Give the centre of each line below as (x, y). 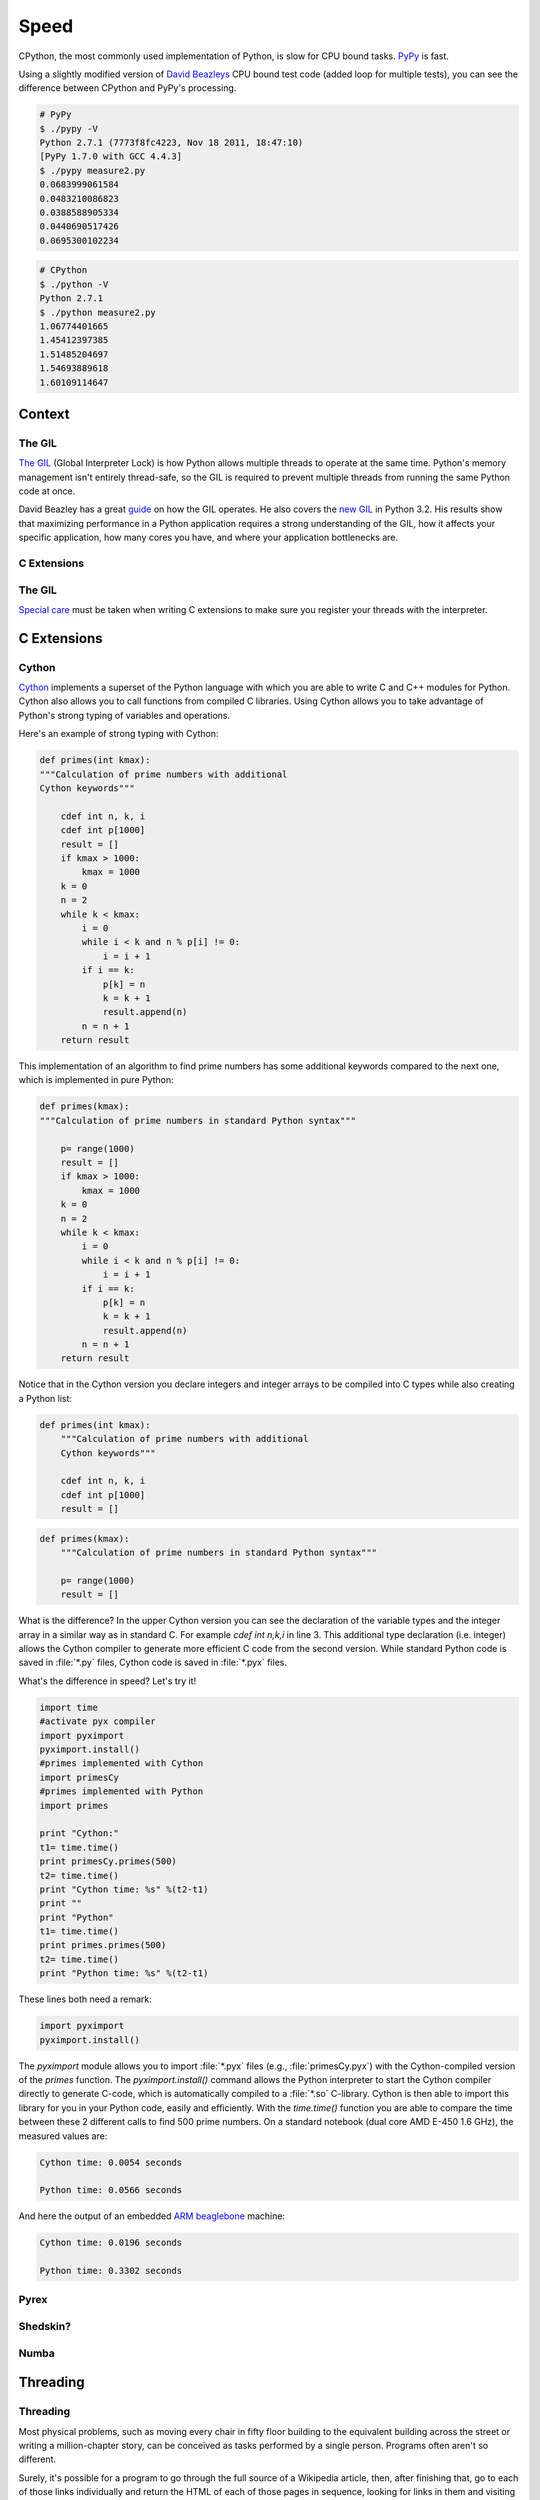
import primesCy (79, 1777)
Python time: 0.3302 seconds (111, 2271)
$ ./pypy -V (69, 128)
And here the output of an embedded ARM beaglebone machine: (151, 2216)
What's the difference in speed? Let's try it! (107, 1681)
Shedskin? (45, 2326)
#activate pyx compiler (98, 1721)
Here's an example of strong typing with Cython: (118, 734)
